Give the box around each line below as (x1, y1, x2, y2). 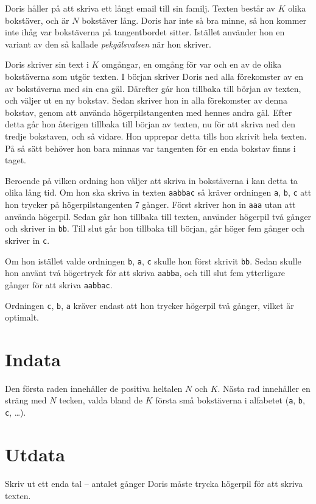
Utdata (5, 441, 66, 466)
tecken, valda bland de (59, 394, 143, 406)
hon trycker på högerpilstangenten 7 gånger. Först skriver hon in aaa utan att (5, 197, 296, 210)
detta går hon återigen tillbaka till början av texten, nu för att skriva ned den (5, 118, 296, 130)
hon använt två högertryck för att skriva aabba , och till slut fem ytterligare (5, 266, 286, 279)
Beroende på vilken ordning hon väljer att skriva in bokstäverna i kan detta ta (5, 174, 298, 186)
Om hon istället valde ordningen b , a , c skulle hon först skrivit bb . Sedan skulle (5, 254, 301, 267)
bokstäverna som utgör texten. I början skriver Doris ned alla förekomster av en (5, 69, 304, 82)
